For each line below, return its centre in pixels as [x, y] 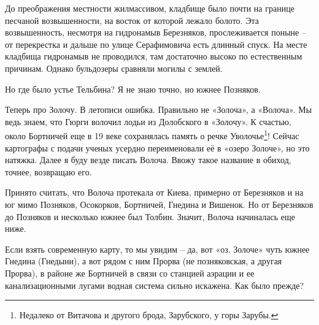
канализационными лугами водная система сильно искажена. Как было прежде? [155, 285]
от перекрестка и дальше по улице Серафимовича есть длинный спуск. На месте [156, 44]
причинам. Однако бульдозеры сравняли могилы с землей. [114, 68]
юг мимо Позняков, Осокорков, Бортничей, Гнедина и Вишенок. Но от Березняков [159, 204]
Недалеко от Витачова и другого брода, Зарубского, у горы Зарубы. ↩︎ [149, 315]
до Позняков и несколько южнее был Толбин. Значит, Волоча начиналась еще [150, 216]
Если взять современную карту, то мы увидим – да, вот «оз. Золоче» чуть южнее [157, 249]
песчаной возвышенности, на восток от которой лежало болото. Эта [132, 20]
